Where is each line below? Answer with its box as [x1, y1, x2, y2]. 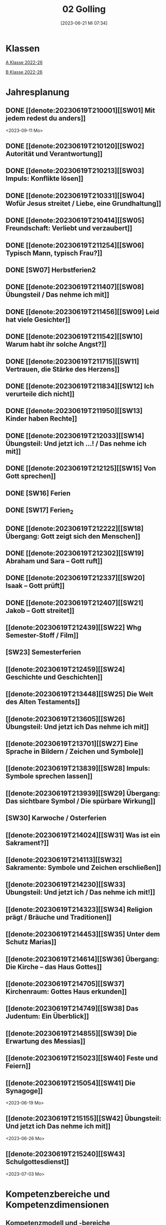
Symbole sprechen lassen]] [5, 772, 93, 780]
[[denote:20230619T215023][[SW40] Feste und [5, 1054, 158, 1063]
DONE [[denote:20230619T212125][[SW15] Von [5, 464, 156, 473]
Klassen [5, 42, 40, 54]
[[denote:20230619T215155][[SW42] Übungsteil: [5, 1114, 162, 1123]
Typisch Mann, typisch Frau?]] [5, 249, 102, 257]
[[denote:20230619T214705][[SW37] [5, 979, 125, 988]
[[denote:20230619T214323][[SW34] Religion [5, 905, 153, 914]
